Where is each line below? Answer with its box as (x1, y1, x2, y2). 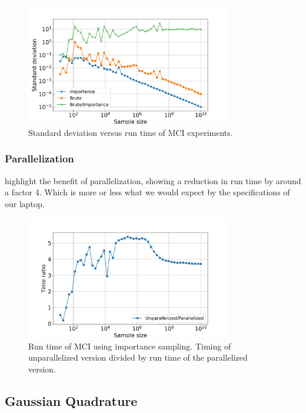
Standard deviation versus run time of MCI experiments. (28, 126, 233, 138)
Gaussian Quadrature (5, 391, 138, 409)
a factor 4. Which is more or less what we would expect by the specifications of (5, 186, 290, 198)
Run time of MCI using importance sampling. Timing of (28, 339, 231, 352)
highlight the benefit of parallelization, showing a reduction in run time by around (5, 174, 301, 186)
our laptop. (5, 197, 45, 209)
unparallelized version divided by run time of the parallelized (28, 351, 248, 364)
